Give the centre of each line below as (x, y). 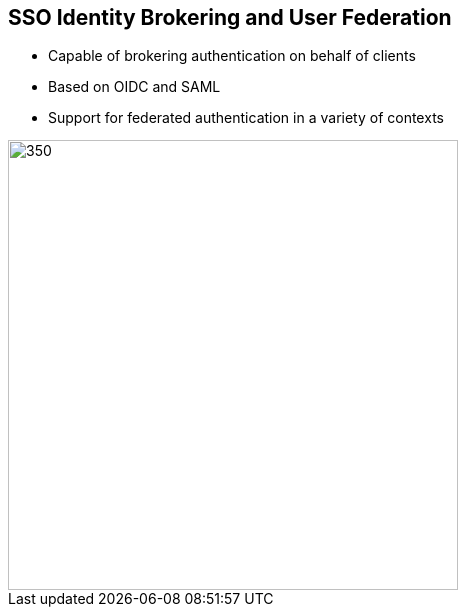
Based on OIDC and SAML (134, 87)
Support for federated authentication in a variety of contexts (246, 118)
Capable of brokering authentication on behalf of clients (232, 56)
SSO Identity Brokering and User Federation (230, 17)
